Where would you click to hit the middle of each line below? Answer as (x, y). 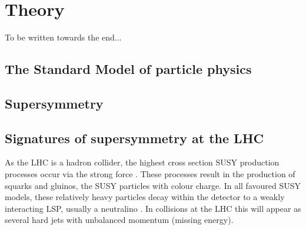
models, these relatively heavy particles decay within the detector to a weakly (145, 197)
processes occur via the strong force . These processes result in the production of (150, 174)
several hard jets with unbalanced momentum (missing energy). (119, 220)
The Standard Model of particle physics (128, 69)
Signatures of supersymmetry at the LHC (134, 138)
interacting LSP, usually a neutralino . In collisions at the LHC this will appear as (153, 208)
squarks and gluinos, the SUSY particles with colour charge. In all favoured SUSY (153, 185)
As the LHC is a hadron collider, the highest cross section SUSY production (142, 162)
